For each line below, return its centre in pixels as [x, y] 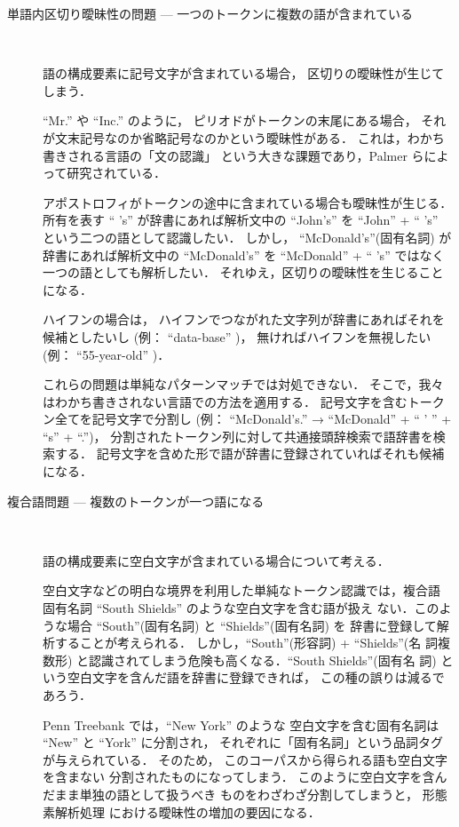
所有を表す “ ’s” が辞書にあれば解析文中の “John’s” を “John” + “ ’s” [241, 220]
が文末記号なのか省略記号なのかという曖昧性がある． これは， [225, 137]
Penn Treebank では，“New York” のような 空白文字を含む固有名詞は [241, 724]
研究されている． [116, 173]
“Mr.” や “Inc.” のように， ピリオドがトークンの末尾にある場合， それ [245, 120]
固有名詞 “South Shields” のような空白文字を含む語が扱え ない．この [241, 608]
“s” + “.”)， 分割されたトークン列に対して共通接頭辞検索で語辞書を [238, 436]
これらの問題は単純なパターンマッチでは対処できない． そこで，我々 [243, 384]
